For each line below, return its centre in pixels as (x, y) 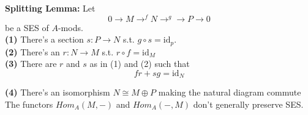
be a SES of (27, 27)
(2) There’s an (32, 51)
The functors (29, 104)
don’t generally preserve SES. (248, 104)
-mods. (70, 27)
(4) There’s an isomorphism (58, 92)
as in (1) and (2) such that (140, 64)
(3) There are (31, 64)
